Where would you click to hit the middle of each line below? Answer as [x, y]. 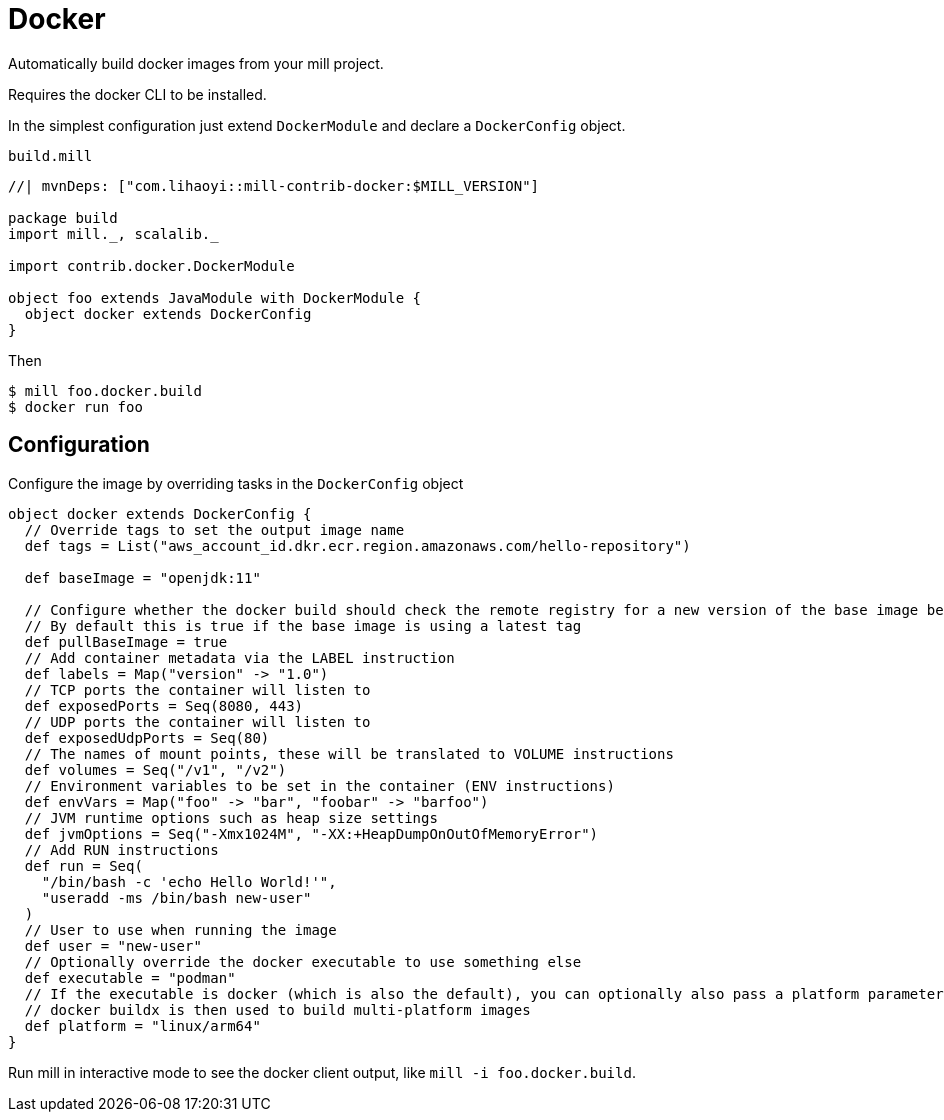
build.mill [50, 155]
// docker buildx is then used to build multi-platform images [277, 1009]
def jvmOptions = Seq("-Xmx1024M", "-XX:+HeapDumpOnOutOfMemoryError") [311, 833]
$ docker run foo [75, 406]
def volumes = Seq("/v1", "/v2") [155, 769]
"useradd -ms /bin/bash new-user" [176, 897]
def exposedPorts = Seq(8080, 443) [164, 705]
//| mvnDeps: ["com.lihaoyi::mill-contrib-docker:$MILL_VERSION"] [274, 185]
